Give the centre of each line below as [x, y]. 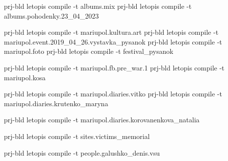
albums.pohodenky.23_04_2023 [52, 15]
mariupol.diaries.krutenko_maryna [56, 103]
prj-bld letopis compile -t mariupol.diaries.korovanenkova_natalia [102, 120]
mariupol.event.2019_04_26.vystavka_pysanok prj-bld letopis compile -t [113, 41]
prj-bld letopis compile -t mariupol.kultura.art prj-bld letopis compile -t [111, 32]
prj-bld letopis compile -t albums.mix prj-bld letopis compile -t [98, 6]
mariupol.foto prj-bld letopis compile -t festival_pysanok [89, 51]
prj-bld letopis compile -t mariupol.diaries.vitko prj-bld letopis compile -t [113, 94]
